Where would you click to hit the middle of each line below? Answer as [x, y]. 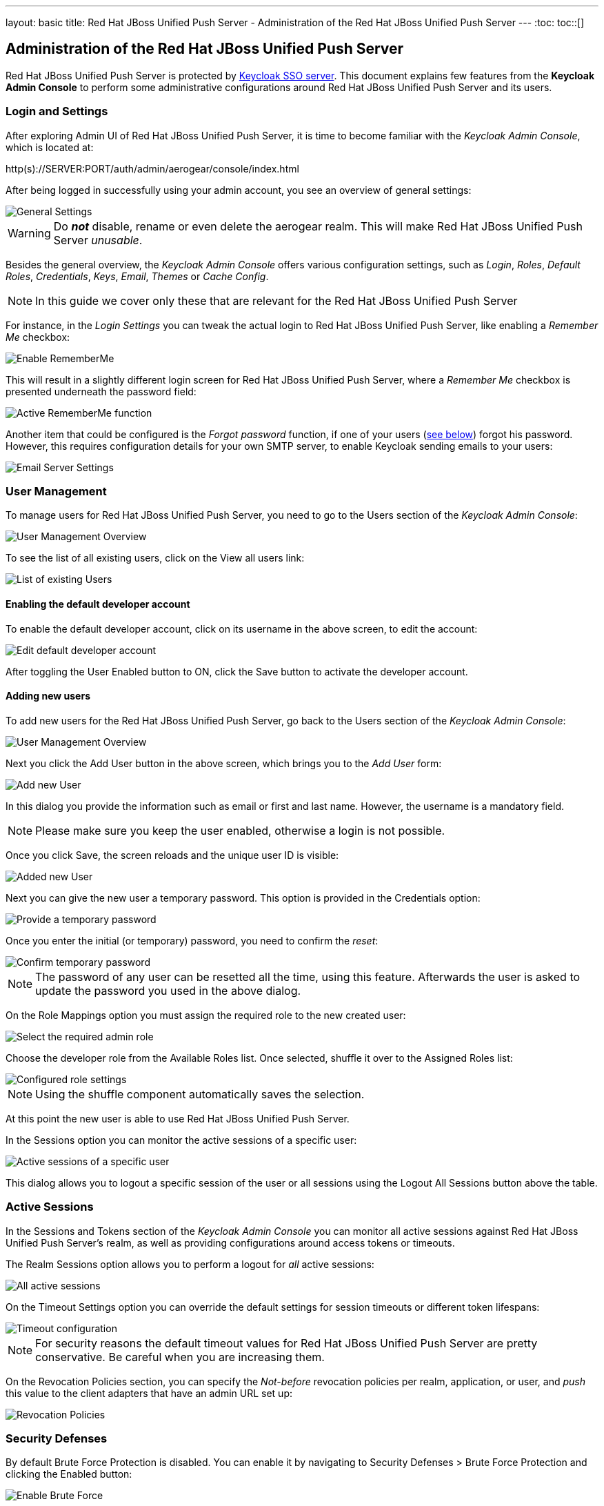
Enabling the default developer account [98, 604]
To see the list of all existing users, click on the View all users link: [155, 558]
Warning [29, 233]
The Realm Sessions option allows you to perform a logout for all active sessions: [190, 1264]
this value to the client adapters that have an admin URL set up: [149, 1393]
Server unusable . [98, 240]
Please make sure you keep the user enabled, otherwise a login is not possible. [240, 830]
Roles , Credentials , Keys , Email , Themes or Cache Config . [137, 276]
